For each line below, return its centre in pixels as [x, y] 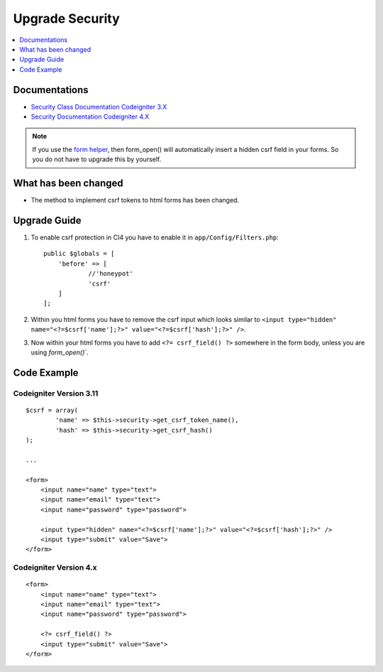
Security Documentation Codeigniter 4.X [90, 116]
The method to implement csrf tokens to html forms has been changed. [135, 200]
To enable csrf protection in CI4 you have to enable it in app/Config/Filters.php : [155, 237]
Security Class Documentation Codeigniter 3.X [99, 107]
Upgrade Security [66, 18]
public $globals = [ [79, 254]
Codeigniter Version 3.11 [56, 393]
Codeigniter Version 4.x [55, 568]
